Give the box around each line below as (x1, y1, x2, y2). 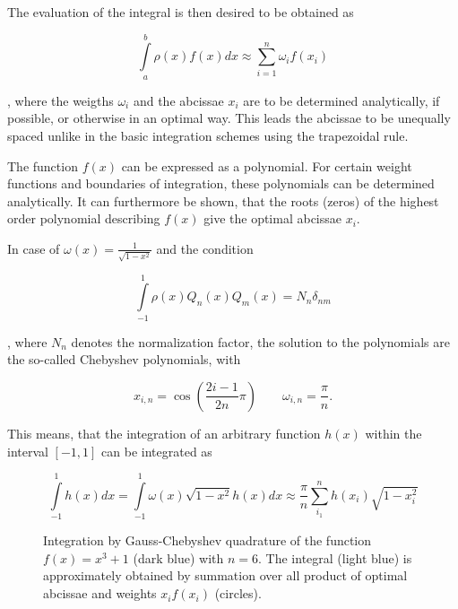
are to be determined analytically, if (243, 91, 440, 109)
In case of (7, 239, 60, 257)
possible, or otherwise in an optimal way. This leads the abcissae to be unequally (7, 109, 451, 127)
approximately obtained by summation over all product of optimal (43, 566, 408, 585)
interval (7, 441, 48, 460)
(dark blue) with (133, 548, 224, 567)
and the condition (156, 239, 254, 257)
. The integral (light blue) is (258, 548, 412, 567)
